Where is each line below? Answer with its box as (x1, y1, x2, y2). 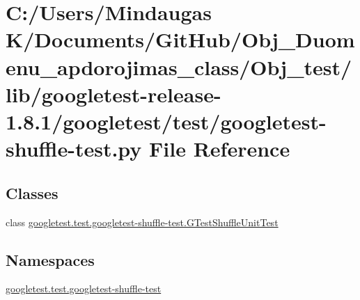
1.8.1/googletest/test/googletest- (6, 106, 327, 135)
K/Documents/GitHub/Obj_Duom (6, 25, 355, 54)
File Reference (149, 134, 290, 163)
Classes (6, 182, 58, 203)
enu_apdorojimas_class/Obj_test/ (6, 52, 352, 81)
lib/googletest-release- (6, 79, 221, 108)
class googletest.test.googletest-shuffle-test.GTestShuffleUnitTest (6, 214, 279, 229)
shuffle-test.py (6, 134, 142, 163)
